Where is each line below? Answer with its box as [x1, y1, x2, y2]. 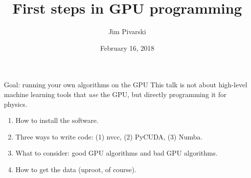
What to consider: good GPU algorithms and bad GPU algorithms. [15, 148, 218, 158]
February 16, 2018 [100, 42, 155, 53]
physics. [4, 99, 27, 109]
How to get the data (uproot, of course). [15, 164, 137, 174]
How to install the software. [15, 115, 99, 125]
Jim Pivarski [108, 26, 146, 37]
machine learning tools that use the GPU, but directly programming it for [4, 89, 227, 99]
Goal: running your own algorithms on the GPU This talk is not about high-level [4, 79, 248, 90]
